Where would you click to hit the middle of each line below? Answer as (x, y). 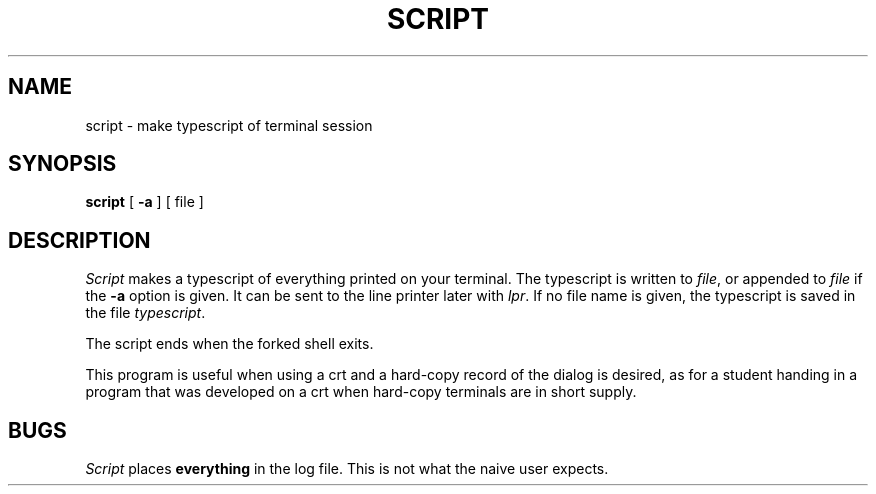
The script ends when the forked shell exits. (229, 344)
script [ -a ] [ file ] (144, 202)
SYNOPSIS (62, 164)
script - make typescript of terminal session (229, 125)
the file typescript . (145, 313)
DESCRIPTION (79, 240)
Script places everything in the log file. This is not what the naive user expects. (347, 469)
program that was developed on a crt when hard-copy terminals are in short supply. (361, 392)
